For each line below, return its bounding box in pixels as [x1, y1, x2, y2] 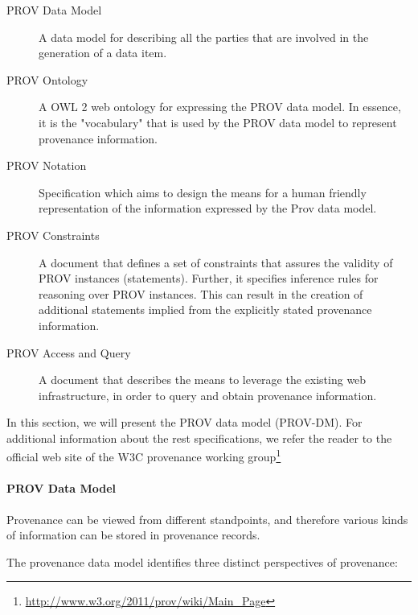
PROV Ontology [6, 71, 88, 88]
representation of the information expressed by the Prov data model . [39, 200, 377, 217]
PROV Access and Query [6, 344, 131, 361]
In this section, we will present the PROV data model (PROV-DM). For [6, 414, 363, 431]
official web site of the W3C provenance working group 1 [6, 446, 281, 465]
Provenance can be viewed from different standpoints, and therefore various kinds [6, 510, 408, 527]
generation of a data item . [39, 44, 167, 61]
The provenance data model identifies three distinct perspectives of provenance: [6, 553, 398, 570]
